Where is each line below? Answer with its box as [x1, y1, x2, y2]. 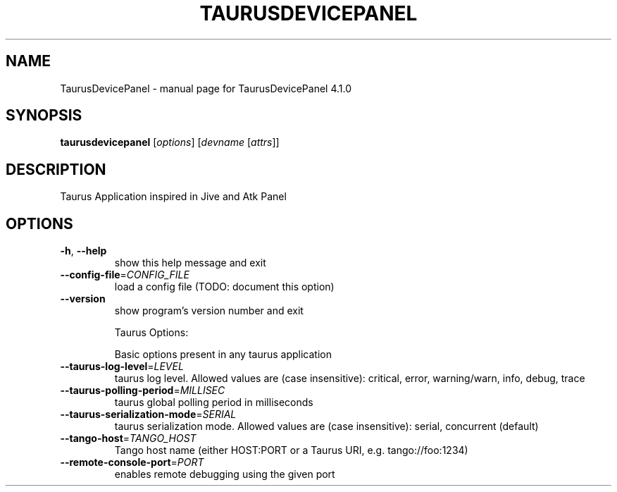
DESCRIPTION [6, 160, 106, 178]
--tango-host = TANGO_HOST [60, 432, 197, 445]
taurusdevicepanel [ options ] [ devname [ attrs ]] [60, 136, 280, 149]
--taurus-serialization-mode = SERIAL [60, 408, 237, 421]
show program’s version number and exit [114, 305, 304, 317]
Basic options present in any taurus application [114, 348, 332, 361]
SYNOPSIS [6, 106, 82, 125]
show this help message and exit [114, 257, 266, 269]
